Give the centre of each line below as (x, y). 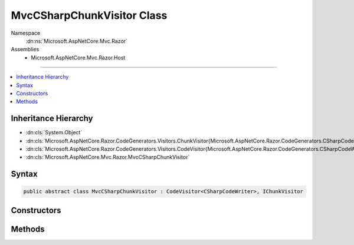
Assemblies (25, 49)
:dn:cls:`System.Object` (54, 133)
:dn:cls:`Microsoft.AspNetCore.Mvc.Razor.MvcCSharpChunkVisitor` (108, 157)
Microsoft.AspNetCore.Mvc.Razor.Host (78, 57)
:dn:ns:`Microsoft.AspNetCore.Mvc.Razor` (77, 41)
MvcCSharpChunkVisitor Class (89, 15)
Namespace (26, 33)
